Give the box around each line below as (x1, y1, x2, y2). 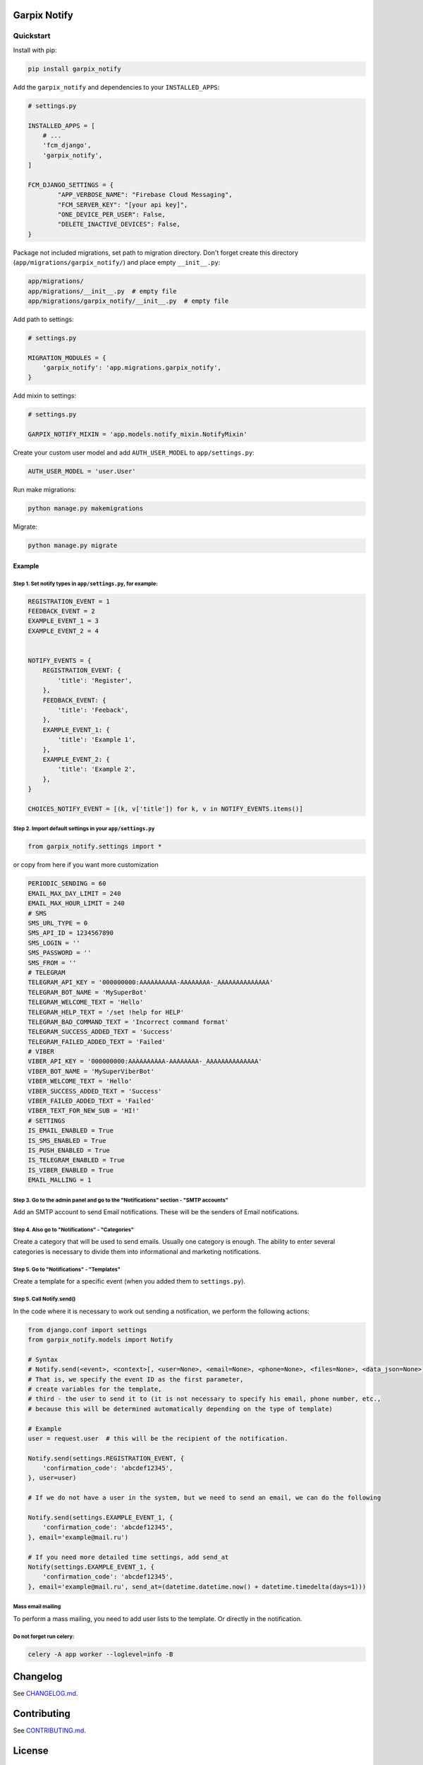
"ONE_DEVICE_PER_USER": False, (57, 210, 166, 219)
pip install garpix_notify (27, 64, 121, 73)
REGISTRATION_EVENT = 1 (27, 597, 111, 605)
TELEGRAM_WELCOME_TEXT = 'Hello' (27, 998, 144, 1006)
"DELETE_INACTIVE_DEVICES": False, (57, 220, 181, 229)
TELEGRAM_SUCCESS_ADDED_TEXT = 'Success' (27, 1028, 173, 1036)
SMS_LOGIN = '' (27, 939, 80, 947)
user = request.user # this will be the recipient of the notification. (27, 1434, 288, 1442)
